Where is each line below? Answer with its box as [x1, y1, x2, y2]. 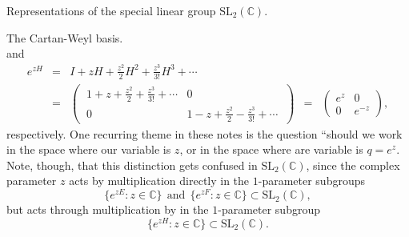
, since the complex [306, 156, 400, 173]
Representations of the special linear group [6, 2, 216, 18]
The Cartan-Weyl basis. [6, 29, 123, 46]
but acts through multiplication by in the [6, 201, 209, 218]
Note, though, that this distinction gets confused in [6, 156, 258, 173]
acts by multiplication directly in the [69, 172, 250, 189]
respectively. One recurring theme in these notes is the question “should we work [6, 125, 403, 142]
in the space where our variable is [6, 141, 171, 158]
